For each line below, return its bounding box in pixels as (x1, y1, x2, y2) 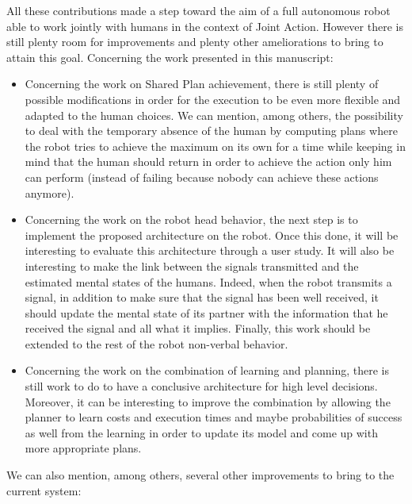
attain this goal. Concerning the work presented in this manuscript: (6, 48, 334, 65)
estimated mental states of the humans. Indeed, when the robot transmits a (25, 273, 392, 290)
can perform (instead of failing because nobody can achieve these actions (25, 168, 379, 185)
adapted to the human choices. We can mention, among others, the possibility (25, 106, 403, 123)
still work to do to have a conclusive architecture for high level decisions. (25, 378, 378, 394)
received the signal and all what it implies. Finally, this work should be (25, 320, 371, 337)
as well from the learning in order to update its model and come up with (25, 424, 378, 441)
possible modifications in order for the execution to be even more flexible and (25, 90, 401, 107)
